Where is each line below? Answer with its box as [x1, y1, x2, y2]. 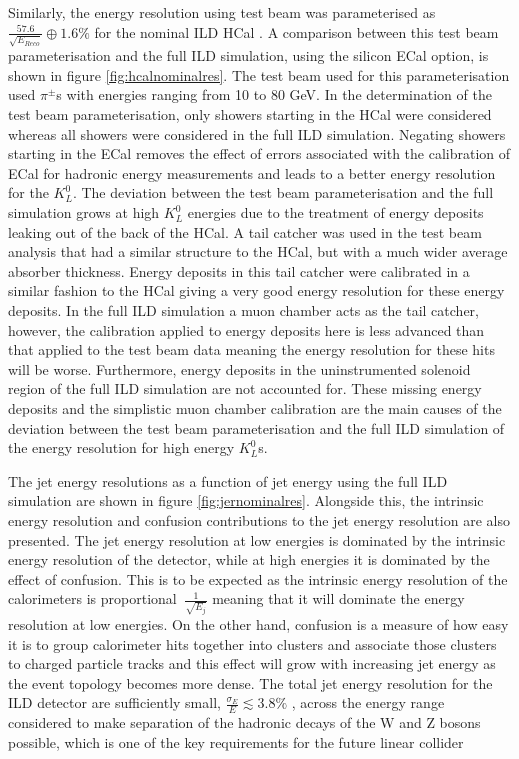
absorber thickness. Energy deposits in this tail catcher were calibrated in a [8, 260, 470, 281]
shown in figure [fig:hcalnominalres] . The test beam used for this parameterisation [8, 64, 510, 85]
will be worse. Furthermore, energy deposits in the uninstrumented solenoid [8, 358, 471, 379]
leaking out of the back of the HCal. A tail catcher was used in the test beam [8, 221, 482, 242]
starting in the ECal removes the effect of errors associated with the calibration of [8, 143, 511, 164]
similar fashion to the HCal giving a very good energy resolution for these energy [8, 280, 505, 301]
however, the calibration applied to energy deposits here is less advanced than [8, 319, 485, 340]
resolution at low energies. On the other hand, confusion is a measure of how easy [8, 614, 509, 635]
